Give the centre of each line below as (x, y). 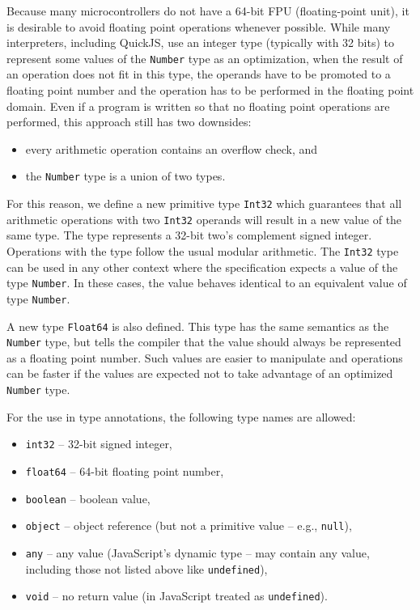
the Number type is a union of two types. (125, 176)
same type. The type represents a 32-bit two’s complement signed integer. (189, 235)
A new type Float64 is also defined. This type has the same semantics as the (198, 326)
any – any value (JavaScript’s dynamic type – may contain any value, (197, 552)
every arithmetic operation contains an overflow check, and (172, 148)
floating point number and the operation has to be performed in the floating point (210, 90)
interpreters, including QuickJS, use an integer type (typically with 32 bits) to (200, 42)
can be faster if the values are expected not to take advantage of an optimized (200, 373)
